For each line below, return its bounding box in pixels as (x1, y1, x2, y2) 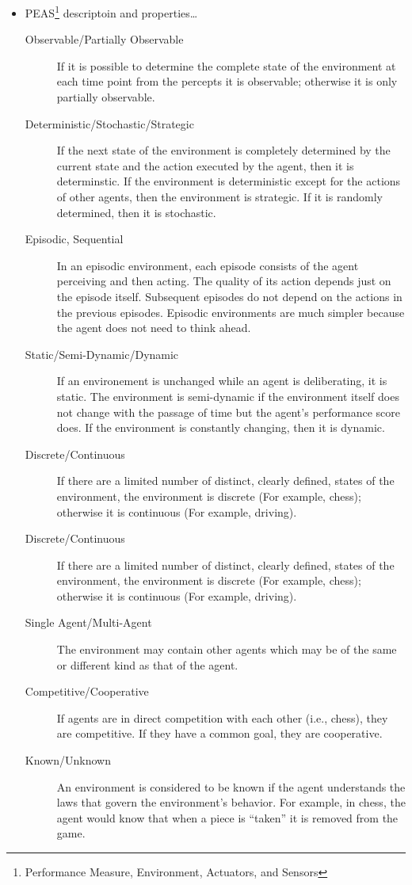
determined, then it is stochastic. (56, 204, 216, 220)
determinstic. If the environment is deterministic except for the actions (56, 173, 401, 189)
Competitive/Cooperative (25, 683, 149, 700)
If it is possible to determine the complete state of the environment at (56, 57, 396, 74)
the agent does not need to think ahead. (56, 319, 251, 336)
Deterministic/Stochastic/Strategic (25, 115, 194, 132)
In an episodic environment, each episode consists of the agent (56, 257, 359, 273)
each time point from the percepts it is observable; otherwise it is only (56, 73, 398, 90)
